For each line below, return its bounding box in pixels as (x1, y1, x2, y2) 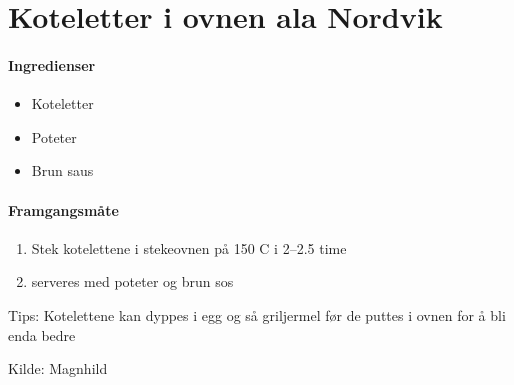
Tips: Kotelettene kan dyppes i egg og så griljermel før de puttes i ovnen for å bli (8, 304, 506, 325)
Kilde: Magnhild (8, 358, 108, 379)
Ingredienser (8, 54, 96, 75)
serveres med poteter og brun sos (31, 271, 234, 292)
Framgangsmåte (8, 199, 119, 220)
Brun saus (31, 160, 94, 181)
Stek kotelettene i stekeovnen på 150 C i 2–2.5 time (31, 237, 347, 258)
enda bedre (8, 324, 76, 345)
